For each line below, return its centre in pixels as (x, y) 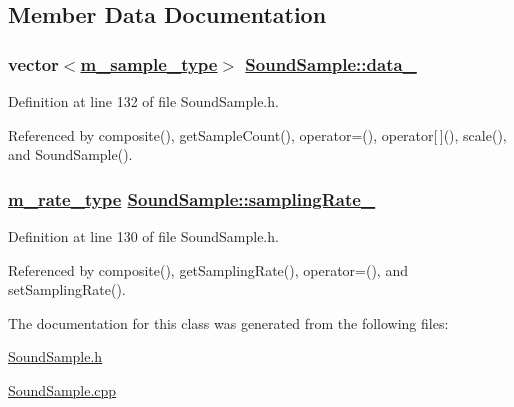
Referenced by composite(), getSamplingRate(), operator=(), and (208, 269)
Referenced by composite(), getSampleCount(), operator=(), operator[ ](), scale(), (257, 134)
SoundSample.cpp (62, 389)
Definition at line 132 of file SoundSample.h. (143, 101)
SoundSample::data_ (331, 63)
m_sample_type (149, 63)
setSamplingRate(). (67, 289)
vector (33, 63)
